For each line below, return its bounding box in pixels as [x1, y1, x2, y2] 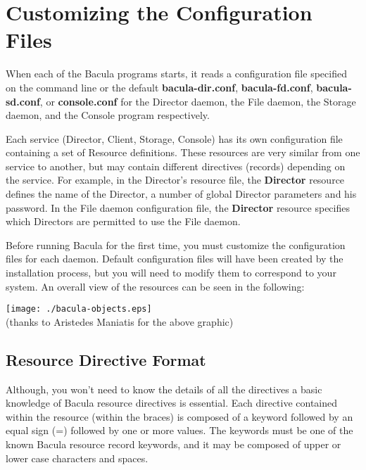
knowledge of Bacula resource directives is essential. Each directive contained [6, 395, 338, 410]
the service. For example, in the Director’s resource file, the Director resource [6, 172, 345, 187]
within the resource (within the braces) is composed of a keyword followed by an [6, 409, 353, 424]
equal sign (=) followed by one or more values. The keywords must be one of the [6, 423, 353, 438]
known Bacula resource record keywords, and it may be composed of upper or [6, 437, 341, 452]
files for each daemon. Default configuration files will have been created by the [6, 251, 343, 266]
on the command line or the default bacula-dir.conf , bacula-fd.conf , [6, 80, 313, 94]
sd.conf [6, 94, 40, 108]
